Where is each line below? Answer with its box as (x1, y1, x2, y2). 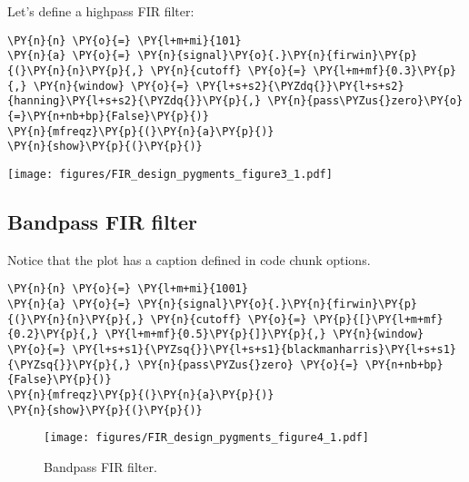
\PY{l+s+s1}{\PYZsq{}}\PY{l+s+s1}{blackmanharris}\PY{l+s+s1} (72, 342, 456, 356)
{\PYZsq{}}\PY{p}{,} (7, 358, 132, 371)
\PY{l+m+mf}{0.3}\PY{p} (313, 64, 456, 77)
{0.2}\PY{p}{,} (7, 328, 99, 341)
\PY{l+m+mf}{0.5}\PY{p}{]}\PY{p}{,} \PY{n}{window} (105, 328, 424, 341)
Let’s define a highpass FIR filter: (7, 2, 195, 20)
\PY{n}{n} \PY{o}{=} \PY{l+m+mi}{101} (7, 34, 242, 47)
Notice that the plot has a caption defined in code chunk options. (7, 250, 371, 269)
